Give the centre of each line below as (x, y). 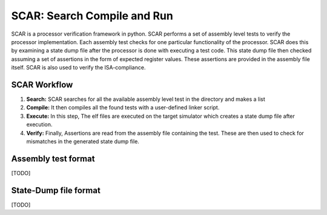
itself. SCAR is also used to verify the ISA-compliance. (78, 68)
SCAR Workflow (42, 85)
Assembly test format (53, 159)
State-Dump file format (56, 190)
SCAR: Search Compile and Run (92, 16)
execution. (39, 124)
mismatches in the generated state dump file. (83, 141)
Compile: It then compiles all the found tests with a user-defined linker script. (123, 107)
